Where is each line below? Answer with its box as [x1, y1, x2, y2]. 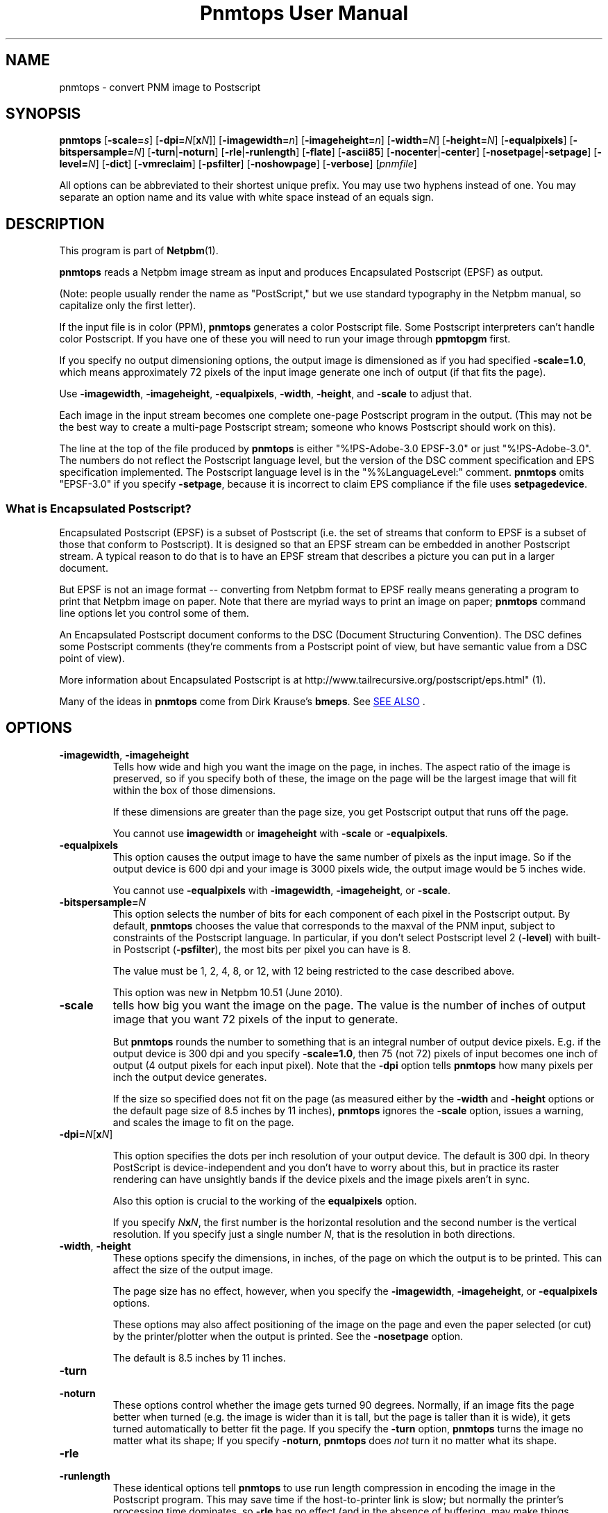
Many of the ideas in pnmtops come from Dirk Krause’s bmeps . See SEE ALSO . [59, 695, 425, 708]
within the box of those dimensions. [112, 784, 276, 796]
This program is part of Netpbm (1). [59, 245, 219, 257]
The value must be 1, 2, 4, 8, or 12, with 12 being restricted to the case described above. [112, 964, 515, 977]
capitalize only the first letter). [59, 299, 196, 312]
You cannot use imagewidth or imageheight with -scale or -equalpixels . [112, 827, 448, 839]
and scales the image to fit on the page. [112, 1116, 294, 1128]
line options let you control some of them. [59, 607, 249, 620]
